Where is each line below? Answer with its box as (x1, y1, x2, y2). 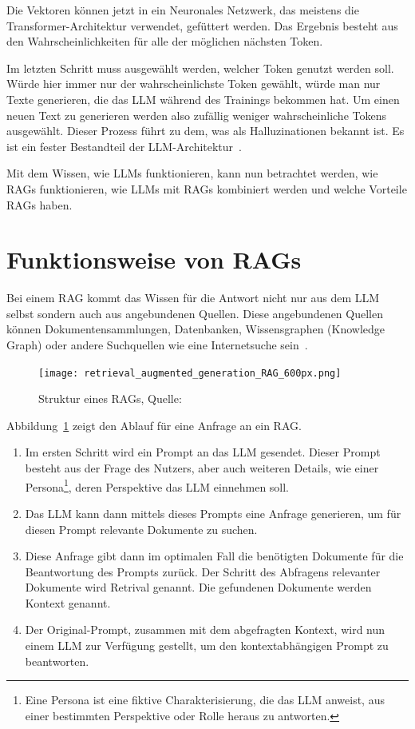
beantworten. (25, 652, 89, 669)
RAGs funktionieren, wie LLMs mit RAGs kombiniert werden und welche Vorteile (6, 180, 407, 197)
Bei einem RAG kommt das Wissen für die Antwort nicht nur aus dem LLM (6, 289, 380, 306)
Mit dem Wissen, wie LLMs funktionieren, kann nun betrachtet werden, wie (6, 165, 378, 181)
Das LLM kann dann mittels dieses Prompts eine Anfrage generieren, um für (25, 504, 401, 521)
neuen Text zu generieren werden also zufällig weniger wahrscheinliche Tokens (6, 106, 386, 123)
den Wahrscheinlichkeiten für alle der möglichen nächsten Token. (6, 33, 323, 50)
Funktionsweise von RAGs (6, 243, 302, 276)
